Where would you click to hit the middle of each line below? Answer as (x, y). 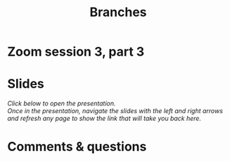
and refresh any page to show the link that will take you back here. (104, 118)
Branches (118, 12)
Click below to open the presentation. (62, 103)
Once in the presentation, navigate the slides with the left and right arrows (115, 111)
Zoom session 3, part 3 (76, 52)
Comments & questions (77, 147)
